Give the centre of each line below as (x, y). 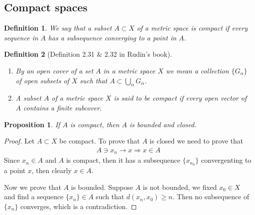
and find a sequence (34, 197)
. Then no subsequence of (211, 197)
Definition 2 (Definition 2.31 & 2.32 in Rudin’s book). (88, 54)
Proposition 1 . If (32, 124)
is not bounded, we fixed (180, 187)
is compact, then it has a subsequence (123, 160)
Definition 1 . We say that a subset (58, 28)
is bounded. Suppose (102, 187)
